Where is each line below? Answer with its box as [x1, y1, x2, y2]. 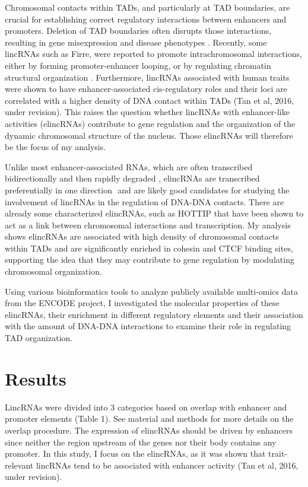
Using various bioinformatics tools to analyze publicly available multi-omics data [5, 285, 298, 297]
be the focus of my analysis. [5, 141, 106, 153]
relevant [5, 459, 34, 471]
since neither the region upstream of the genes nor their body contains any [5, 435, 277, 448]
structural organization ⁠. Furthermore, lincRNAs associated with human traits [5, 71, 290, 83]
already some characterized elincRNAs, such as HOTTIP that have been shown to [5, 207, 304, 219]
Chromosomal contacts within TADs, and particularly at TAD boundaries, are [5, 1, 290, 13]
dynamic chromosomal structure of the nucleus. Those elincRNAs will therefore [5, 129, 293, 141]
